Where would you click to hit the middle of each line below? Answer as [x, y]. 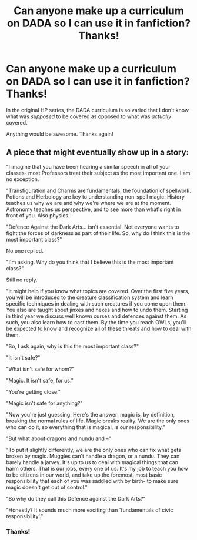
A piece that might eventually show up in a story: [98, 152]
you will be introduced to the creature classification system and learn [90, 297]
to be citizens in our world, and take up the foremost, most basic [84, 475]
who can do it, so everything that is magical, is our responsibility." [86, 427]
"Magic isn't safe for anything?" [44, 403]
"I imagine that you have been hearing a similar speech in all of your [88, 166]
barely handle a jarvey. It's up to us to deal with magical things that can [92, 462]
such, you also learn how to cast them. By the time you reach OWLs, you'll [96, 322]
